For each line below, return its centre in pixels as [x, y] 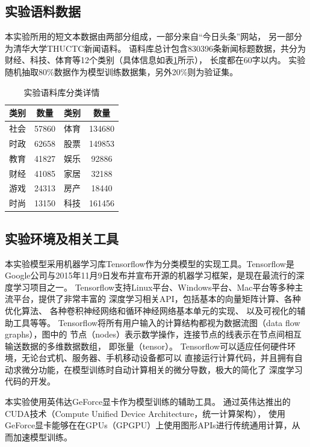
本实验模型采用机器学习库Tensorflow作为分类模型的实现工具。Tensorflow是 [150, 263]
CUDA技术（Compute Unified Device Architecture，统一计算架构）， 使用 [145, 413]
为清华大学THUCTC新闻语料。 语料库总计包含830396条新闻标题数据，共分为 [156, 48]
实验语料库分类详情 [62, 92]
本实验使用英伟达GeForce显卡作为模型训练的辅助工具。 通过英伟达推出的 [148, 402]
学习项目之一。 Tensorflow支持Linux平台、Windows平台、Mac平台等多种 [154, 287]
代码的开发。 [30, 381]
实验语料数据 [43, 11]
